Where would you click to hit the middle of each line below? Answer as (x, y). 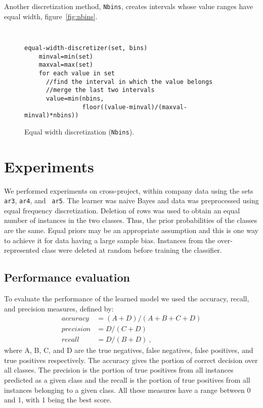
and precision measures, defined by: (59, 308)
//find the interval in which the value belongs (129, 82)
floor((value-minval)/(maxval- (135, 107)
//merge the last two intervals (100, 90)
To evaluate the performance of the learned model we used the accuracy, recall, (127, 299)
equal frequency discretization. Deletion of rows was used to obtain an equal (122, 210)
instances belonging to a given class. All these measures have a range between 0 (127, 390)
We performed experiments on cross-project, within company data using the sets (129, 190)
